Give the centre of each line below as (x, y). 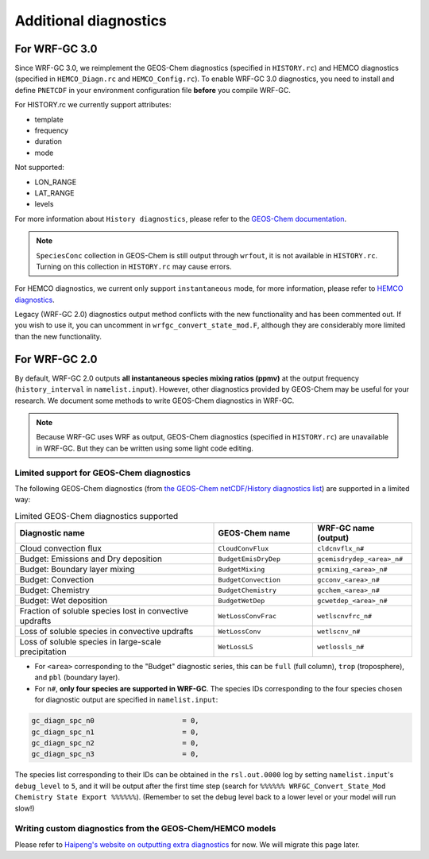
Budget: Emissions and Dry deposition (91, 559)
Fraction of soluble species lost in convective (104, 611)
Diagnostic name (52, 533)
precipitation (43, 652)
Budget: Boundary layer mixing (77, 570)
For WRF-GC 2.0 (56, 359)
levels (44, 204)
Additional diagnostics (91, 21)
